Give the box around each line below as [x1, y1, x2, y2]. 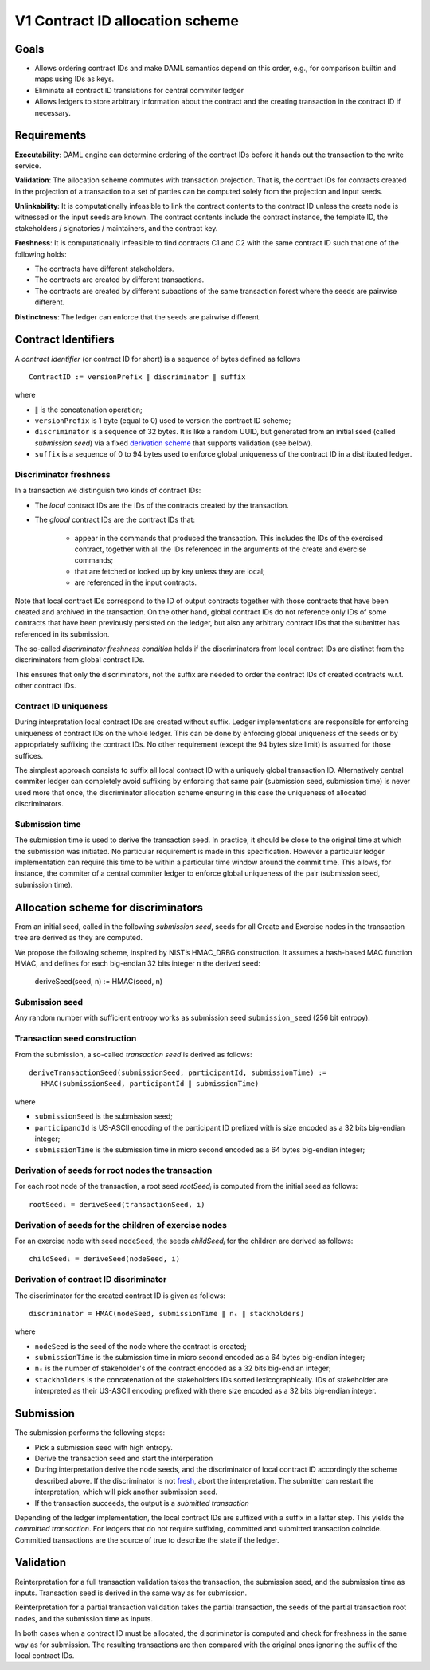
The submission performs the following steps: [14, 1428, 166, 1437]
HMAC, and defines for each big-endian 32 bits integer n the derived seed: [14, 958, 260, 968]
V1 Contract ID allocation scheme [14, 12, 239, 29]
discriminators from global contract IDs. [14, 655, 145, 664]
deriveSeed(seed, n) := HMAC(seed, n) [34, 977, 163, 986]
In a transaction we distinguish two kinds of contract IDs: [14, 486, 201, 496]
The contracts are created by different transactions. [34, 275, 205, 284]
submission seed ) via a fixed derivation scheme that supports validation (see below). [34, 438, 314, 448]
